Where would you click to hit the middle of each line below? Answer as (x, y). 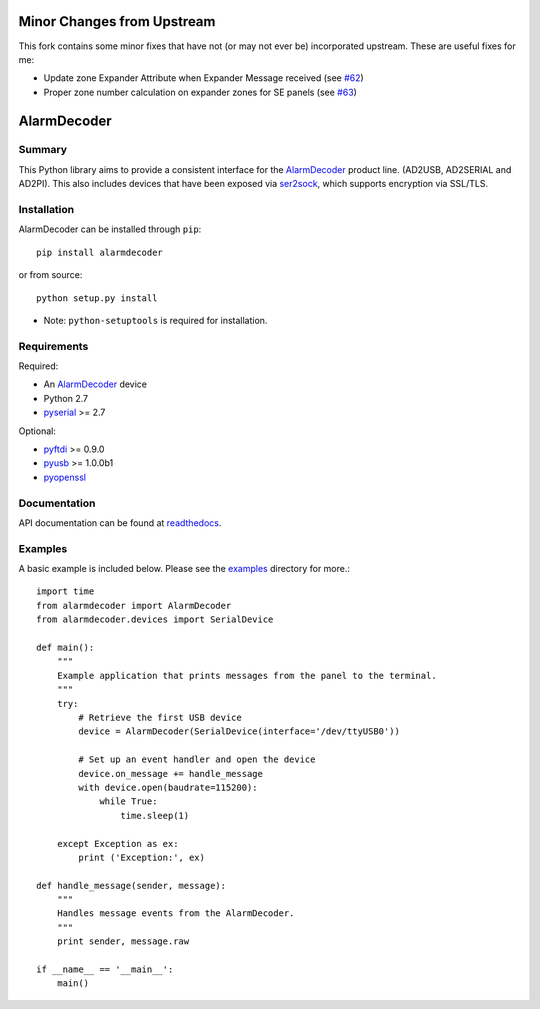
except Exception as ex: (117, 843)
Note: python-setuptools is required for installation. (155, 320)
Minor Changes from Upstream (117, 21)
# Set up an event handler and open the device (197, 759)
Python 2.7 (66, 398)
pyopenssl (65, 477)
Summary (43, 150)
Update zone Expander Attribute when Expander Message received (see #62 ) (203, 78)
